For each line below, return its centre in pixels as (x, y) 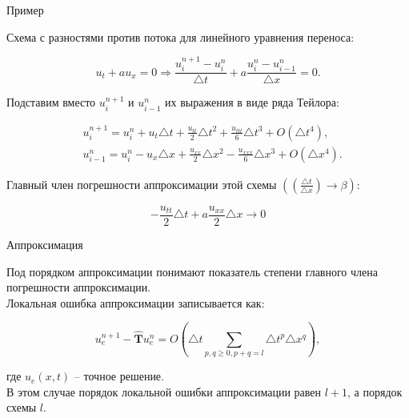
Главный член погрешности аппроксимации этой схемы (142, 184)
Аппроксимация (45, 244)
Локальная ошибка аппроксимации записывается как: (136, 302)
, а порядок (375, 391)
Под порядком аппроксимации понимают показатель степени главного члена (192, 271)
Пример (25, 10)
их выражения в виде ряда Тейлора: (252, 102)
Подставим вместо (51, 102)
